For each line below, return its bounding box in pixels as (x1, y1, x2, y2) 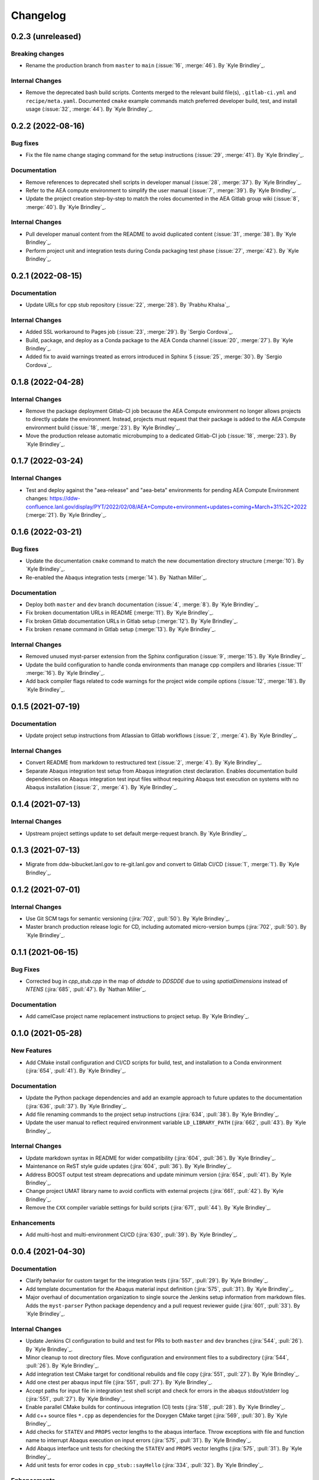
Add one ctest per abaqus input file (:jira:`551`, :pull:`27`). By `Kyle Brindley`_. (25, 1379, 213, 1386)
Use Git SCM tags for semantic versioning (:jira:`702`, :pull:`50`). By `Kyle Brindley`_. (25, 915, 230, 922)
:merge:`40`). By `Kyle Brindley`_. (25, 203, 106, 210)
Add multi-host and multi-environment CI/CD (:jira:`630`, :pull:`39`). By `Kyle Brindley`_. (25, 1231, 237, 1238)
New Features (11, 1047, 52, 1055)
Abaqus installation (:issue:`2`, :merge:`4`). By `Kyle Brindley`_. (25, 784, 178, 791)
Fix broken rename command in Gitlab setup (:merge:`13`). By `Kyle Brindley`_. (25, 626, 216, 633)
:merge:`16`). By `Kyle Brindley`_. (25, 670, 105, 677)
